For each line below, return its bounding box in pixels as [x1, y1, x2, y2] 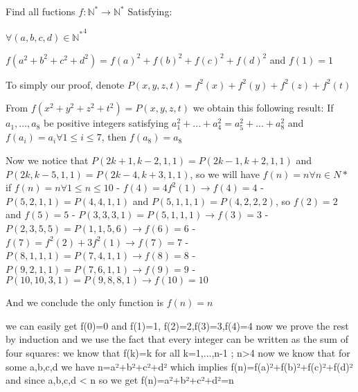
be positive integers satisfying [44, 116, 169, 130]
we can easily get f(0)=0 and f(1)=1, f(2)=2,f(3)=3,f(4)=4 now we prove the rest [6, 318, 349, 332]
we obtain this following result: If [193, 100, 334, 115]
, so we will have [190, 166, 260, 181]
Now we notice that [6, 152, 89, 167]
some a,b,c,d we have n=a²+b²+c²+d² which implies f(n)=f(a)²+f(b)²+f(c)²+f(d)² [6, 359, 353, 373]
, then [101, 130, 127, 144]
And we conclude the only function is [6, 295, 163, 310]
